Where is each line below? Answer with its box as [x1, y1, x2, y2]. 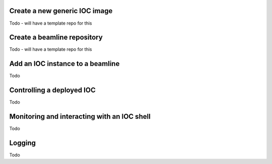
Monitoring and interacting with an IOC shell [9, 112, 151, 121]
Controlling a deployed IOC [9, 86, 96, 95]
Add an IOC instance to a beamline [9, 59, 120, 68]
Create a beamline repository [9, 33, 103, 42]
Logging [9, 138, 36, 147]
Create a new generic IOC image [9, 7, 113, 15]
